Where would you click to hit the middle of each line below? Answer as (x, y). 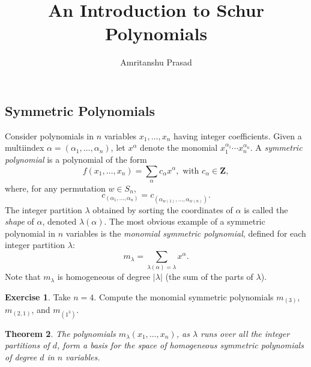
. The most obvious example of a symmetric (185, 221)
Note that (23, 277)
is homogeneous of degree (104, 277)
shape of (20, 221)
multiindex (25, 147)
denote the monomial (179, 147)
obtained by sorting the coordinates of (163, 209)
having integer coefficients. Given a (238, 135)
